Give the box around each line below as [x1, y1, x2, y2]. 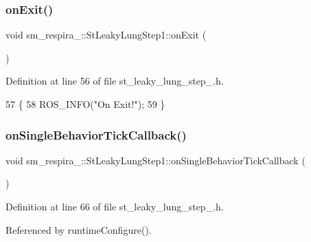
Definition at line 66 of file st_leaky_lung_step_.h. [5, 199, 224, 213]
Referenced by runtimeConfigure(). [5, 222, 152, 236]
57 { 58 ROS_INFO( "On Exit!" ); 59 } [5, 97, 165, 111]
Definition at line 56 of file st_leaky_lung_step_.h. [5, 74, 224, 88]
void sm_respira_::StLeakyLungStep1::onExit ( [5, 27, 207, 42]
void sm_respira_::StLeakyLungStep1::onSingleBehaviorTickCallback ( [5, 153, 306, 167]
